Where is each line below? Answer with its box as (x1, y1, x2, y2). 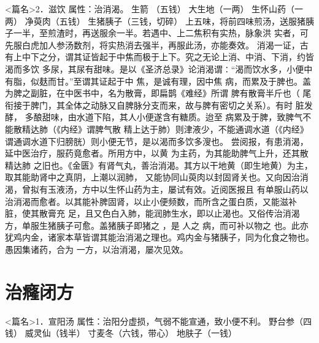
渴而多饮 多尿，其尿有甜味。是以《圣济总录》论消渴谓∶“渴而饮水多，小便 (5, 62, 304, 75)
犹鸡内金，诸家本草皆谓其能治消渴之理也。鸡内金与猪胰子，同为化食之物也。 (5, 231, 314, 244)
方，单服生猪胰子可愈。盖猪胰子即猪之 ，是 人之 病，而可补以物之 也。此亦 (5, 218, 309, 231)
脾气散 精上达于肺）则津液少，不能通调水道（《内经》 (94, 122, 309, 135)
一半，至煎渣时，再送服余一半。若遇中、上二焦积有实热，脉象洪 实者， (13, 26, 300, 39)
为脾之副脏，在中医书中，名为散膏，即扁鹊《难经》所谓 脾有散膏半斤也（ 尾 (5, 87, 312, 99)
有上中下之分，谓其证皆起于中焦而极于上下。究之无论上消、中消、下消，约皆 (5, 50, 314, 63)
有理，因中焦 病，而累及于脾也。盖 (171, 74, 311, 87)
